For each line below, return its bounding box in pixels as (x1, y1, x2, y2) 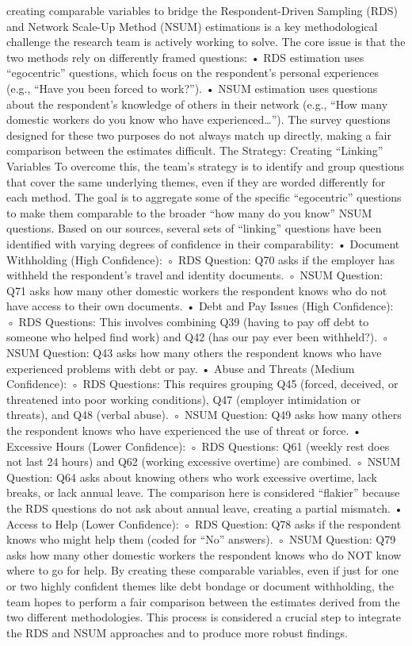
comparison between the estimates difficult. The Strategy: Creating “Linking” (6, 142, 383, 159)
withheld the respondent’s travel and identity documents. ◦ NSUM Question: (6, 267, 383, 283)
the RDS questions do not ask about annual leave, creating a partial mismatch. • (6, 500, 403, 516)
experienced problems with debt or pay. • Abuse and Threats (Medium (6, 360, 355, 376)
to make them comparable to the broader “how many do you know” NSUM (6, 204, 372, 221)
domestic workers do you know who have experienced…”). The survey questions (6, 111, 391, 128)
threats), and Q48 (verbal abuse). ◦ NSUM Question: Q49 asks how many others (6, 406, 402, 423)
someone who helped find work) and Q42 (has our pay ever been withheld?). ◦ (6, 329, 390, 345)
